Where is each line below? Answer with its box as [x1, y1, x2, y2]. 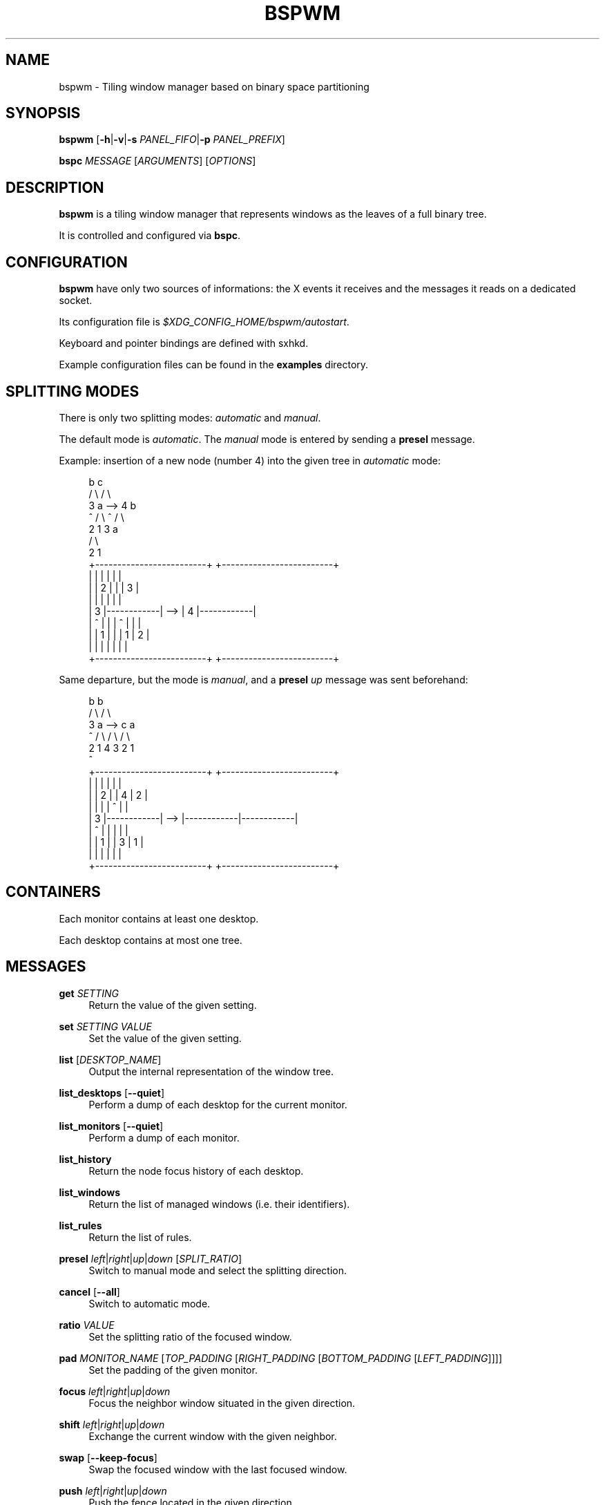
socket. [59, 294, 93, 307]
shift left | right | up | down [59, 1418, 165, 1430]
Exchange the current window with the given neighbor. [88, 1430, 337, 1442]
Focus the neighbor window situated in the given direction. [88, 1397, 356, 1409]
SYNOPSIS [6, 104, 81, 122]
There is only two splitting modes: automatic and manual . [59, 411, 321, 424]
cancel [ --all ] [59, 1285, 120, 1298]
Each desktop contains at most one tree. [59, 934, 242, 946]
